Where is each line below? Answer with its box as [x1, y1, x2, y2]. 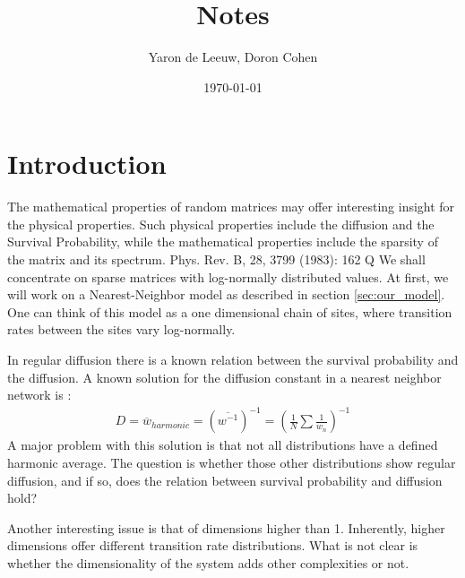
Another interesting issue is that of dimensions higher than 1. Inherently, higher [7, 518, 445, 537]
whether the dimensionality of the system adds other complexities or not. [7, 553, 409, 572]
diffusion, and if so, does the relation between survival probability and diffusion [7, 470, 443, 489]
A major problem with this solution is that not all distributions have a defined [7, 436, 438, 454]
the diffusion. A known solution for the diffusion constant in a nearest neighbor [7, 367, 442, 386]
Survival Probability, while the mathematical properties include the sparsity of [7, 232, 438, 251]
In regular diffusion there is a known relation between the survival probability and [7, 350, 459, 368]
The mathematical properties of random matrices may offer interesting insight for [7, 197, 455, 216]
